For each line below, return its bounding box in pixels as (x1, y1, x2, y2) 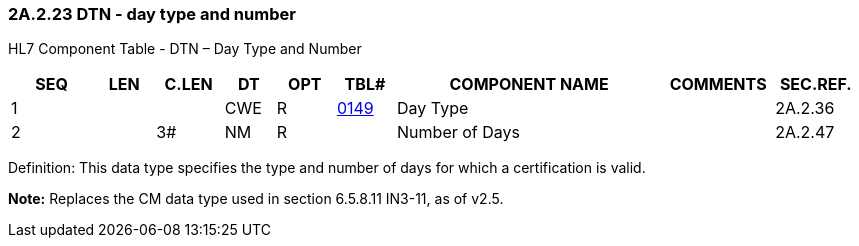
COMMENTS (669, 74, 767, 95)
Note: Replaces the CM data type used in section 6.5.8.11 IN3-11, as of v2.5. (8, 190, 504, 208)
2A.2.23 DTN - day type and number (8, 4, 296, 24)
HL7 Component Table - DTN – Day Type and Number (8, 40, 362, 58)
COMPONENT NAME (449, 74, 609, 95)
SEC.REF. (779, 74, 852, 95)
